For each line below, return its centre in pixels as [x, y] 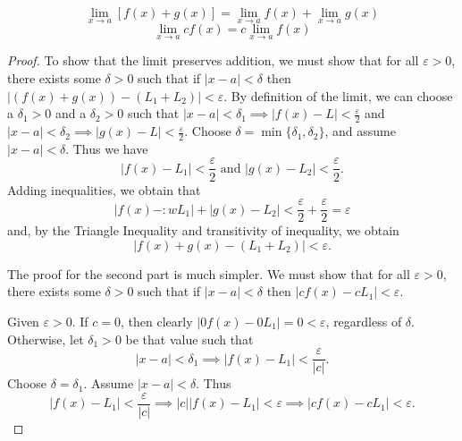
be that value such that [189, 339]
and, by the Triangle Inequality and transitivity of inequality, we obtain [203, 230]
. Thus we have [107, 148]
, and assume [360, 131]
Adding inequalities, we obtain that [104, 189]
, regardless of [364, 321]
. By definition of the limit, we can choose [338, 95]
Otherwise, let [46, 339]
